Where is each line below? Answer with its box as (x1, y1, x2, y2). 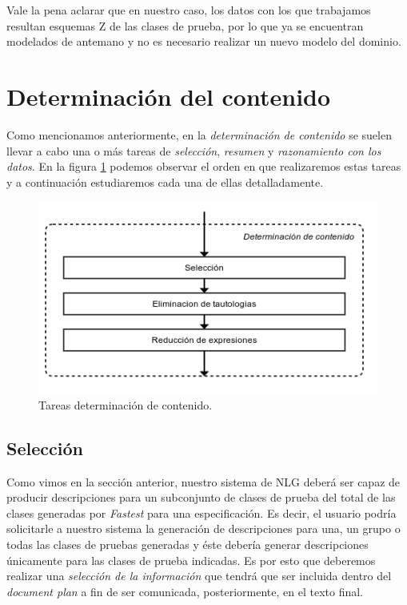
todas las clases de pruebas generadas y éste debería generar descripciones (6, 536, 369, 552)
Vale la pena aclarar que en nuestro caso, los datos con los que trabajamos (6, 2, 371, 18)
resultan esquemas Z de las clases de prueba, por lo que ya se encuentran (6, 17, 364, 34)
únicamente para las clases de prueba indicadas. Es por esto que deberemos (6, 551, 376, 568)
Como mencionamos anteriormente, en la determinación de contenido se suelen (6, 126, 392, 143)
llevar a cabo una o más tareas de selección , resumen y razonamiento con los (6, 142, 381, 159)
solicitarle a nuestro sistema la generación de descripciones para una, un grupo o (6, 520, 401, 537)
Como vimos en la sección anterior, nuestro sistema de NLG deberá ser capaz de (6, 473, 401, 490)
